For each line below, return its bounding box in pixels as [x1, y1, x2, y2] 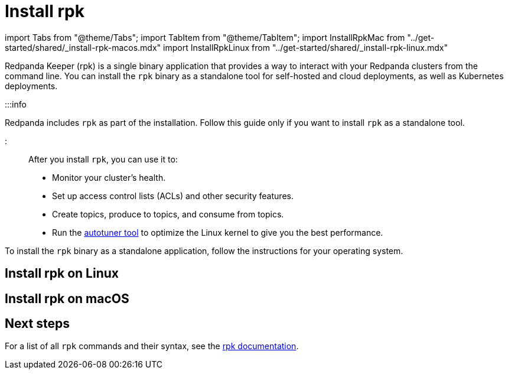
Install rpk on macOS [5, 291, 129, 306]
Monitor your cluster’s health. [52, 172, 166, 183]
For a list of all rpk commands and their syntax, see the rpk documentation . [5, 341, 299, 352]
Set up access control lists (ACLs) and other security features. [52, 190, 294, 201]
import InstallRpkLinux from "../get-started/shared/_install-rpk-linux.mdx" [163, 42, 448, 53]
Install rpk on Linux [5, 266, 119, 281]
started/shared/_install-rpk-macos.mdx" [5, 42, 161, 53]
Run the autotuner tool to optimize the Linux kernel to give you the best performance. [52, 227, 383, 238]
